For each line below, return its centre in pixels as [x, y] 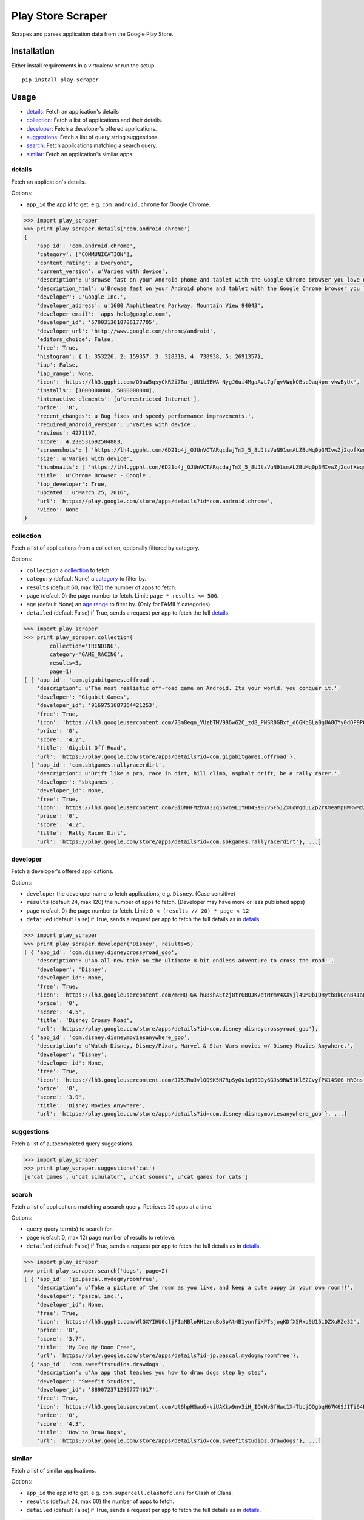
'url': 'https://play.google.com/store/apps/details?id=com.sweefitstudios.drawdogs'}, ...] [179, 1441]
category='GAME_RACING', [86, 654]
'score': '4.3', [61, 1424]
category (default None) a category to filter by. [86, 579]
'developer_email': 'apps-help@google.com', [104, 314]
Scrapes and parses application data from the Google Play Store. [92, 34]
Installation [33, 51]
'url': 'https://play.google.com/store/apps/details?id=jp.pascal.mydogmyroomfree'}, [168, 1356]
